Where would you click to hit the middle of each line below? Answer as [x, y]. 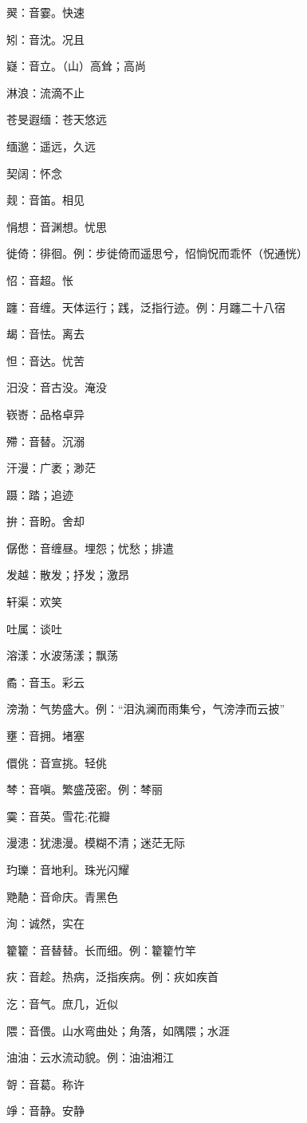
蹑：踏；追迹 [40, 494]
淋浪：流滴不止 [45, 92]
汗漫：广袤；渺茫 [51, 468]
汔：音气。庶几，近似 [62, 1003]
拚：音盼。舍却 [45, 521]
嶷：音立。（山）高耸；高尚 [76, 66]
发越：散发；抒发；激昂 [68, 575]
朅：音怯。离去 [45, 334]
